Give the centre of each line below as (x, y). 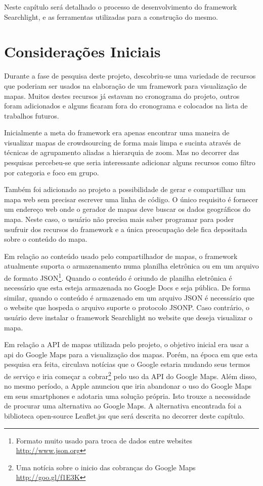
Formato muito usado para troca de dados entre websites (104, 440)
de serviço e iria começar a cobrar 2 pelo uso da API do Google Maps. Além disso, (130, 375)
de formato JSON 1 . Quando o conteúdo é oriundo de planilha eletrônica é (118, 277)
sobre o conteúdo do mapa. (46, 239)
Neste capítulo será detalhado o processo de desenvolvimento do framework (121, 7)
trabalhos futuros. (32, 115)
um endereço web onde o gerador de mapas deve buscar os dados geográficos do (127, 209)
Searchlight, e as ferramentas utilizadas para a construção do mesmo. (111, 16)
